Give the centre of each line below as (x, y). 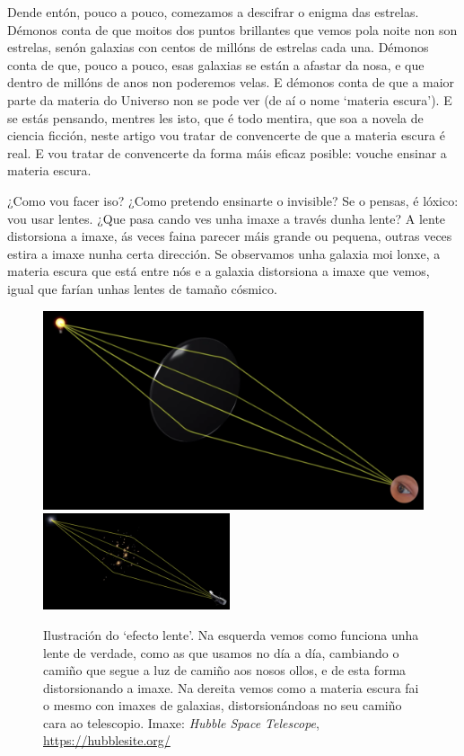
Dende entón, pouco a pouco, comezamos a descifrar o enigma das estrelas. (213, 12)
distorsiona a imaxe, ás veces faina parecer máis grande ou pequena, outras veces (230, 236)
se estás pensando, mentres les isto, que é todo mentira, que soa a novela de (215, 117)
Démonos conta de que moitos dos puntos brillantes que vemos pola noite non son (232, 29)
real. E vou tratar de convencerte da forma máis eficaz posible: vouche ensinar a (227, 152)
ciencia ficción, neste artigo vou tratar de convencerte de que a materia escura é (226, 135)
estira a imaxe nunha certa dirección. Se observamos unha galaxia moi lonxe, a (224, 253)
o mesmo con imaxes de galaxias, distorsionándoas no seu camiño (223, 705)
